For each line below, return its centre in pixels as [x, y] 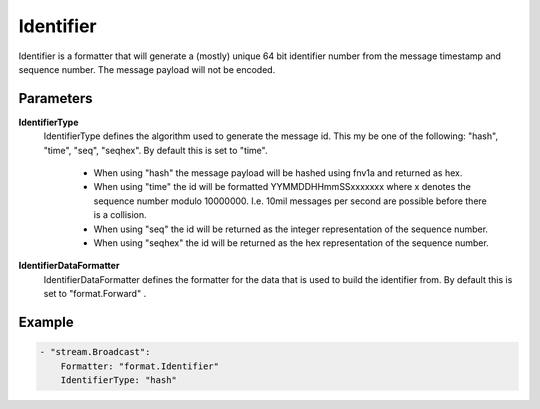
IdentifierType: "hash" [118, 379]
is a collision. [120, 215]
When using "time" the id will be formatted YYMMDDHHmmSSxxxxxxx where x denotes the [282, 187]
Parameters [55, 98]
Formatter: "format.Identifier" [140, 366]
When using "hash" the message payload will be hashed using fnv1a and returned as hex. [278, 173]
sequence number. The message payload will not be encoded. [147, 69]
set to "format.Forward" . [95, 294]
